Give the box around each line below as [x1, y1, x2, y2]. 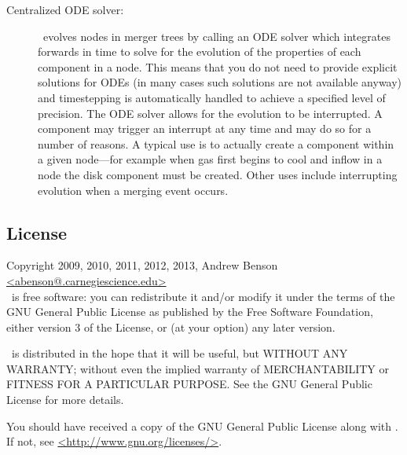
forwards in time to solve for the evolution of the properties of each [38, 43, 361, 60]
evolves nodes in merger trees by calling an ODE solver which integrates [42, 28, 390, 44]
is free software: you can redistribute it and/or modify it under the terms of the [11, 288, 395, 304]
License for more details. [6, 391, 124, 408]
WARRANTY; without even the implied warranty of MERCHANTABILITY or [6, 360, 390, 376]
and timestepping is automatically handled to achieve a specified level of [38, 89, 386, 105]
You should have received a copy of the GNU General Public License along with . [6, 417, 398, 434]
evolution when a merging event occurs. [38, 182, 229, 198]
